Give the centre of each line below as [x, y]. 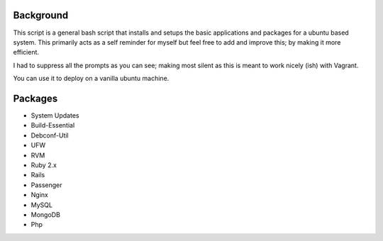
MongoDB [45, 214]
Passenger [47, 185]
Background [41, 15]
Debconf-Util [50, 135]
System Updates [55, 115]
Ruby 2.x [44, 165]
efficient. [26, 52]
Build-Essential [53, 125]
